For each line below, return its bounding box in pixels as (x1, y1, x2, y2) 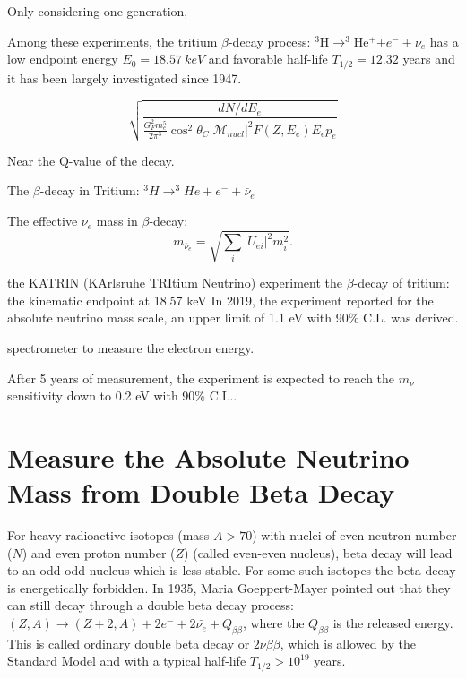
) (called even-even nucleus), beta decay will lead (184, 543, 453, 562)
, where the (242, 614, 305, 632)
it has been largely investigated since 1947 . (7, 68, 242, 87)
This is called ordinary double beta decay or (7, 633, 250, 652)
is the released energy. (332, 614, 453, 632)
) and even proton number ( (22, 543, 176, 562)
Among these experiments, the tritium (7, 31, 218, 50)
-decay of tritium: (353, 273, 450, 292)
